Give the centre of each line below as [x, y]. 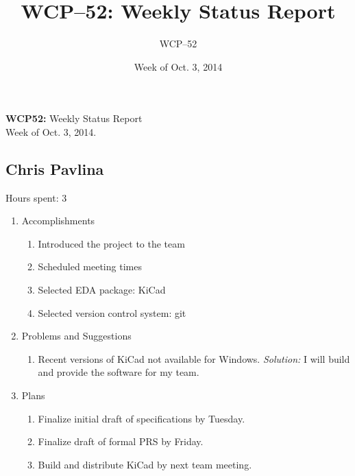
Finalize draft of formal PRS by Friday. [121, 441]
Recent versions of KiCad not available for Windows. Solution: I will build [194, 358]
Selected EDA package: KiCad [102, 290]
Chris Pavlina [55, 168]
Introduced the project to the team [111, 243]
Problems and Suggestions [76, 336]
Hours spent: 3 [36, 197]
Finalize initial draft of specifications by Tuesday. [142, 418]
